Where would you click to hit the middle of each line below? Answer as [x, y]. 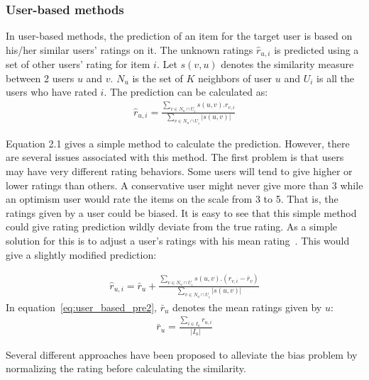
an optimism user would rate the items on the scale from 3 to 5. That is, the [172, 199]
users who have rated [51, 92]
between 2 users [40, 78]
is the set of [158, 78]
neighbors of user [235, 78]
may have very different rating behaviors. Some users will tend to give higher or [179, 171]
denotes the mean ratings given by [247, 307]
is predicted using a [316, 49]
